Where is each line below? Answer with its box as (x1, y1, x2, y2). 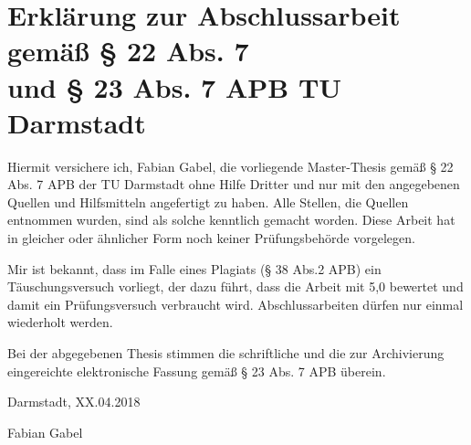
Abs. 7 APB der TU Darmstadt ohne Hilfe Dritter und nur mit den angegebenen (7, 175, 460, 194)
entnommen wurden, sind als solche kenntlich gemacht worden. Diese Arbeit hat (7, 210, 455, 229)
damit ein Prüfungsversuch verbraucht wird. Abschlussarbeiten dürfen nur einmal (7, 294, 464, 313)
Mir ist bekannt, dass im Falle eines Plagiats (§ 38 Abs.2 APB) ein (7, 259, 382, 278)
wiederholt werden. (7, 313, 113, 332)
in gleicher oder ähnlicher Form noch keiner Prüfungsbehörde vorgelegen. (7, 228, 415, 248)
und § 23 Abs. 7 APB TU (7, 68, 342, 105)
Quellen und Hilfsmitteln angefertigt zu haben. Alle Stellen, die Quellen (7, 192, 409, 211)
